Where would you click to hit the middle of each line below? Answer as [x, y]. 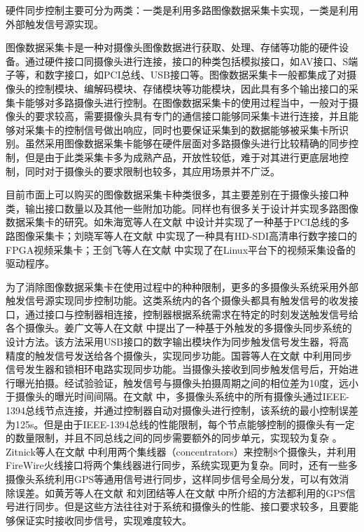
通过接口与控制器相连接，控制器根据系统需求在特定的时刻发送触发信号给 [191, 314]
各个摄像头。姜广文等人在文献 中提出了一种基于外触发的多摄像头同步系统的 [179, 328]
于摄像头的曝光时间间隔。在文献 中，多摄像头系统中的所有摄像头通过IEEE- [177, 396]
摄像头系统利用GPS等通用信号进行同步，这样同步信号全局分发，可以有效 [173, 479]
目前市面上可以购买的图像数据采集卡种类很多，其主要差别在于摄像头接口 [172, 195]
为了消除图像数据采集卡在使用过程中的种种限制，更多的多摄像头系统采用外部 [182, 286]
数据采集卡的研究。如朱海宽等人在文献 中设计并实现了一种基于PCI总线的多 [178, 222]
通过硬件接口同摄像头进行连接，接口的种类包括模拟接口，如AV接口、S [187, 61]
